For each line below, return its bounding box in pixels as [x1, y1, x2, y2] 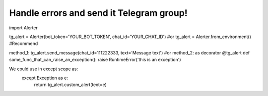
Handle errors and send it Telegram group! [9, 7, 188, 18]
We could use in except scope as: [9, 66, 78, 72]
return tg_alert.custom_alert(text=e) [34, 82, 107, 88]
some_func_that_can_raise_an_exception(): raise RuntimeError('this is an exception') [9, 57, 181, 63]
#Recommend [9, 41, 38, 47]
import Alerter [9, 25, 38, 31]
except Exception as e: [21, 75, 68, 81]
